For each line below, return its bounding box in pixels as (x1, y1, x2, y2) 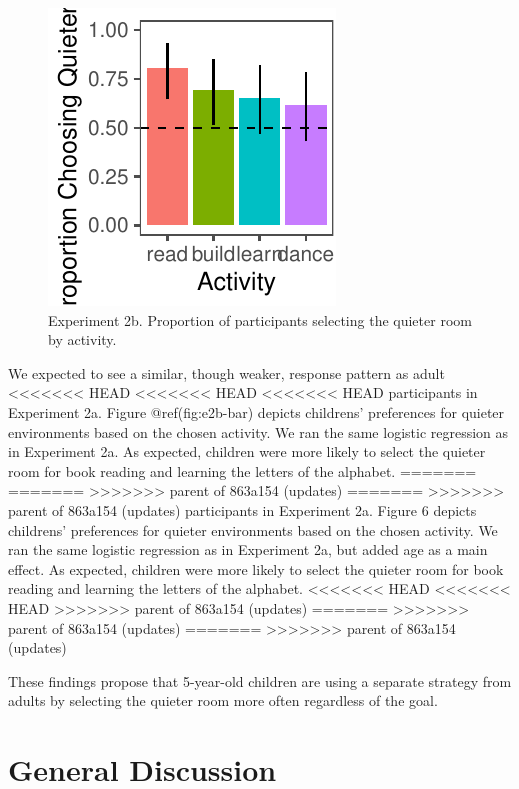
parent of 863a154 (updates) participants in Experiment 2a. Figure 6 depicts (8, 499, 477, 520)
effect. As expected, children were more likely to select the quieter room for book (8, 558, 504, 579)
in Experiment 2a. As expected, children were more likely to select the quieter (8, 441, 486, 462)
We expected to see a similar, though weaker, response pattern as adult (8, 362, 445, 383)
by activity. (48, 329, 117, 350)
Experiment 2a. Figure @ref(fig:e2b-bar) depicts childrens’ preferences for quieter (8, 401, 505, 422)
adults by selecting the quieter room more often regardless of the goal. (8, 690, 438, 711)
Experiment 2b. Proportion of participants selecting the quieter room (48, 309, 472, 330)
